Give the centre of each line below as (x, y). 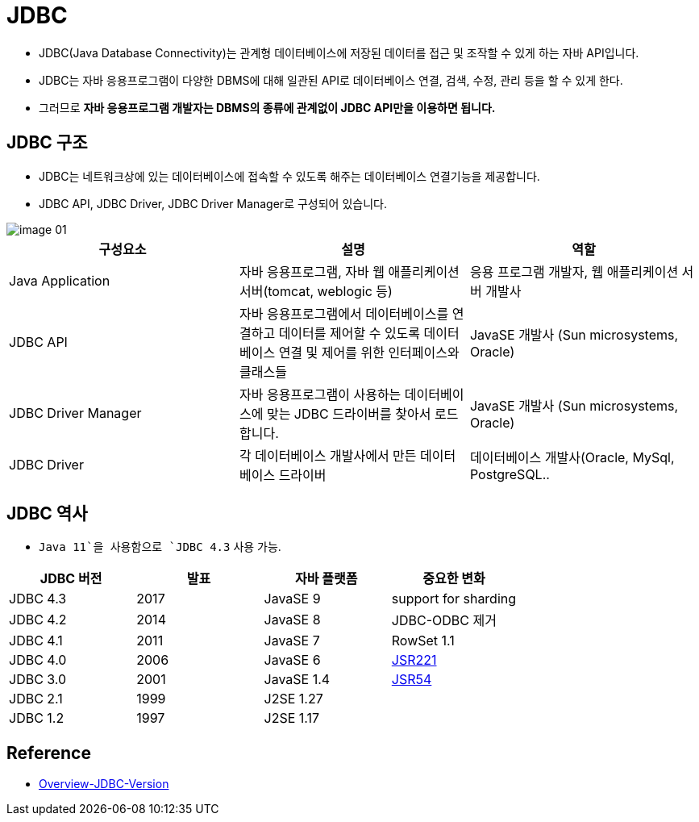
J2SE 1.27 (293, 699)
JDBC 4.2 (38, 620)
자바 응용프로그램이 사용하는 (320, 394)
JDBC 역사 (47, 514)
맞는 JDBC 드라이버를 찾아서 (349, 413)
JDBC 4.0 (38, 660)
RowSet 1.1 (423, 641)
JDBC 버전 (71, 579)
